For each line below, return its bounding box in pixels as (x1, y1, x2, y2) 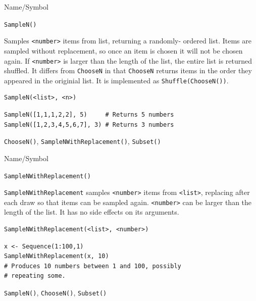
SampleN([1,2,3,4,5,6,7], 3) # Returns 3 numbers (4, 121, 174, 128)
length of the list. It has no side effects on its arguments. (4, 207, 179, 217)
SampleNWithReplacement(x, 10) (4, 253, 109, 260)
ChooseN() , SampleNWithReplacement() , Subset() (4, 136, 161, 146)
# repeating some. (4, 272, 66, 280)
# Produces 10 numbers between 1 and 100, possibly (4, 262, 181, 270)
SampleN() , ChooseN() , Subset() (4, 287, 107, 298)
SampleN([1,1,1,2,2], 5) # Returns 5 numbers (4, 111, 174, 119)
